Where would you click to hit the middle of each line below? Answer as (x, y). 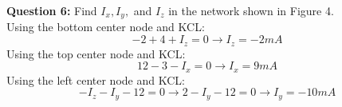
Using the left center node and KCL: (96, 79)
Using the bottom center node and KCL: (106, 27)
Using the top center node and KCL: (96, 53)
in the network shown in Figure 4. (251, 10)
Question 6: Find (52, 10)
